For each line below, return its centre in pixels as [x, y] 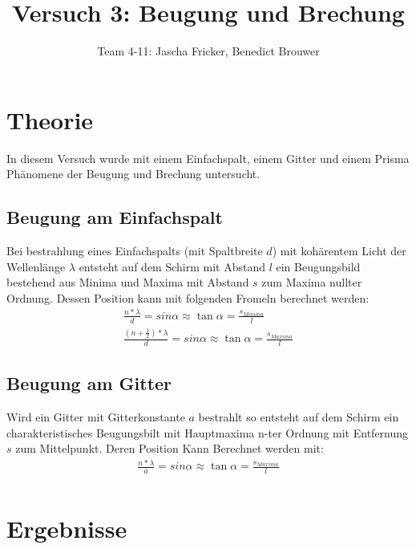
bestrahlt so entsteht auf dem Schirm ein [299, 417]
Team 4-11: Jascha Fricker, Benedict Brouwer [208, 51]
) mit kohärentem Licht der [339, 251]
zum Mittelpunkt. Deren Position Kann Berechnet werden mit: [170, 448]
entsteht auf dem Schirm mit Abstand [172, 266]
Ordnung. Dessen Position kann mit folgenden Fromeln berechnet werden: [188, 297]
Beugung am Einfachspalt [115, 217]
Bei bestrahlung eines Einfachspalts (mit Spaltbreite [135, 251]
